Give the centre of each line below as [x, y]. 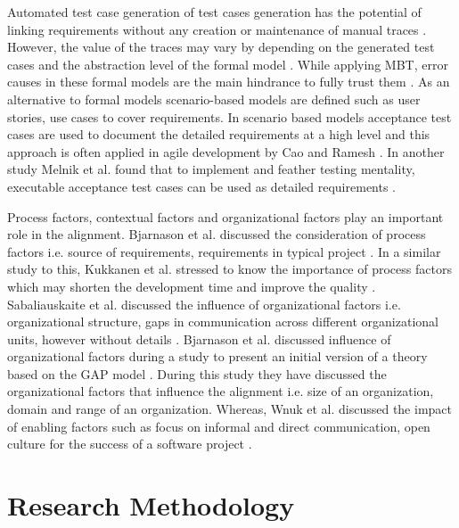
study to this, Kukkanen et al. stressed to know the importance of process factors [229, 269]
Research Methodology [151, 505]
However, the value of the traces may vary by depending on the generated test [221, 47]
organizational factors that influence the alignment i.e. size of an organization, [221, 391]
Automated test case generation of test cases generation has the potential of [214, 12]
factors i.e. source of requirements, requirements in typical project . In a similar [224, 251]
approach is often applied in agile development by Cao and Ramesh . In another [226, 151]
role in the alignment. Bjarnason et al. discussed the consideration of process [217, 234]
